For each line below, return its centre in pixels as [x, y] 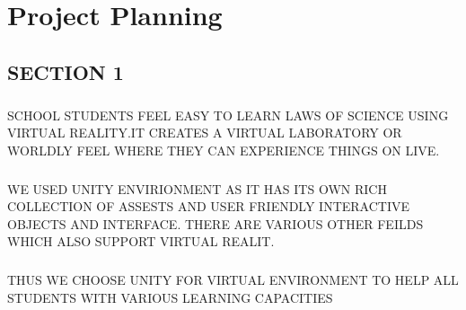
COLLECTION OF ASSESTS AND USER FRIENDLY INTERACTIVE [209, 206]
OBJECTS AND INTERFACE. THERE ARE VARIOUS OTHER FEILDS [215, 223]
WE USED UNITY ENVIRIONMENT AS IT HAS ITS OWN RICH [197, 188]
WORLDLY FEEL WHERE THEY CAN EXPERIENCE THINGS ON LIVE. [224, 150]
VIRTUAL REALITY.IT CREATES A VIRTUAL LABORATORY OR [205, 133]
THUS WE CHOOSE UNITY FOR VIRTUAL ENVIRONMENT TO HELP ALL [233, 280]
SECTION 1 [66, 71]
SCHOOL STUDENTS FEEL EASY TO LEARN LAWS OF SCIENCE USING [228, 115]
